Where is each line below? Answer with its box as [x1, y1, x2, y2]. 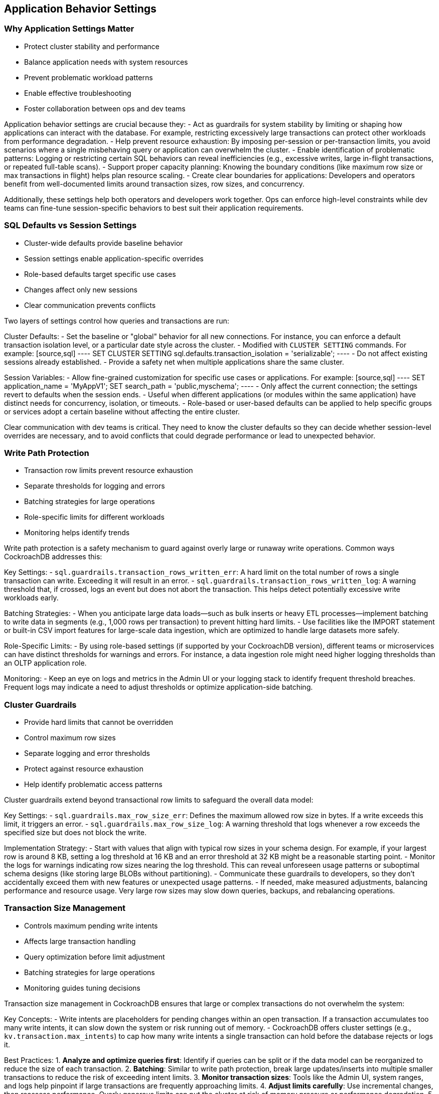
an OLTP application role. [4, 659, 87, 668]
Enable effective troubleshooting [24, 88, 131, 97]
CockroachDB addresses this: [4, 552, 102, 561]
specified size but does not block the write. [4, 828, 147, 837]
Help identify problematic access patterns [24, 780, 163, 789]
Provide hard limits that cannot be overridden [24, 718, 174, 727]
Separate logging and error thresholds [24, 749, 150, 758]
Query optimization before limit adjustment [24, 952, 165, 961]
